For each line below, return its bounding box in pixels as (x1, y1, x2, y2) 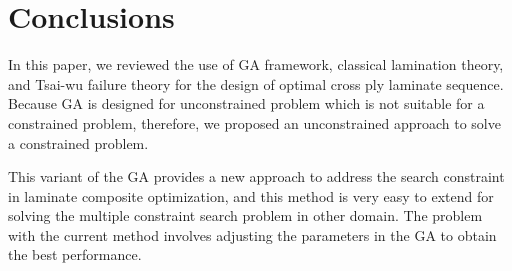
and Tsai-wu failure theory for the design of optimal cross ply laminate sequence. (8, 73, 504, 94)
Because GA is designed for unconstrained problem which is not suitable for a (8, 93, 485, 114)
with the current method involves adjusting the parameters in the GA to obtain (8, 224, 497, 245)
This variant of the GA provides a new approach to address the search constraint (8, 166, 505, 187)
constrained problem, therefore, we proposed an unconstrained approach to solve (8, 112, 501, 133)
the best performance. (8, 244, 142, 265)
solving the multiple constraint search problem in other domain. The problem (8, 205, 483, 226)
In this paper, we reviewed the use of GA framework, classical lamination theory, (8, 54, 504, 75)
